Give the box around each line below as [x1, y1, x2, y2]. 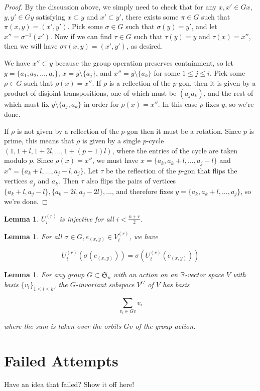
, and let [191, 21, 217, 32]
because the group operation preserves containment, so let [55, 57, 233, 68]
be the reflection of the [106, 165, 176, 175]
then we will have [4, 41, 58, 51]
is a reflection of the [109, 78, 171, 88]
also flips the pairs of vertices [86, 175, 176, 186]
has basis [162, 279, 190, 289]
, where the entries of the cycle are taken [112, 145, 238, 155]
